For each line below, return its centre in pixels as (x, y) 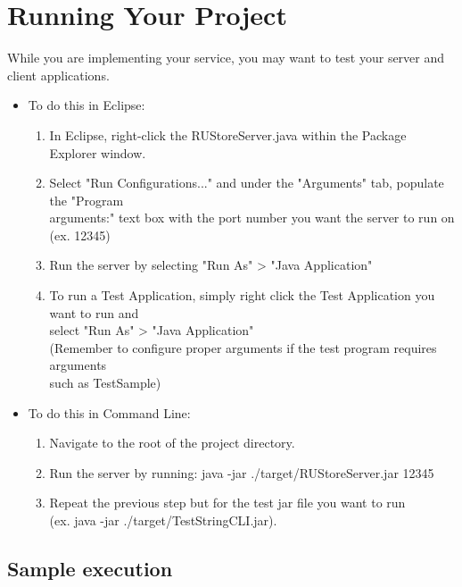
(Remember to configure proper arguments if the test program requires (243, 347)
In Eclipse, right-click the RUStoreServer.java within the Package (228, 134)
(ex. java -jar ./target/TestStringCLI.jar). (163, 520)
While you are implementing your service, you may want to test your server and (226, 58)
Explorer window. (98, 152)
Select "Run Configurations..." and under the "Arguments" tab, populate (247, 183)
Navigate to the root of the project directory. (172, 443)
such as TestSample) (105, 383)
